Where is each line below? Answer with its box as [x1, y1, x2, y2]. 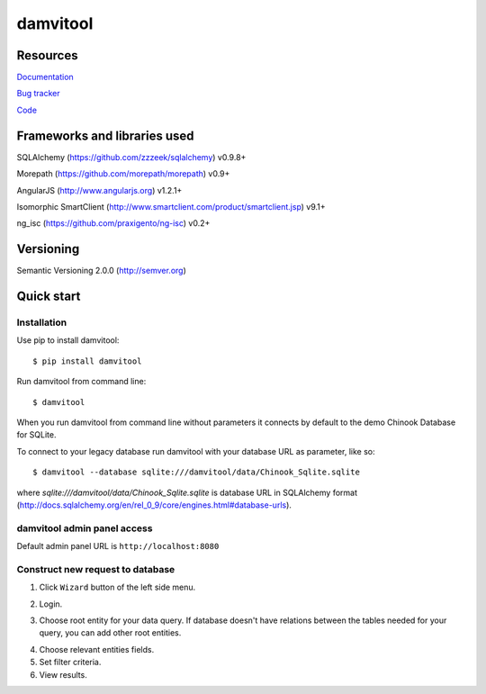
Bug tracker [16, 88, 60, 99]
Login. [39, 599, 63, 609]
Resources [16, 48, 78, 63]
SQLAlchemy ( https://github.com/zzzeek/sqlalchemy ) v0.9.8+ [16, 151, 247, 162]
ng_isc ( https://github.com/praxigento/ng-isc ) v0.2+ [16, 218, 211, 229]
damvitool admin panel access [16, 522, 153, 535]
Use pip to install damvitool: [16, 335, 120, 346]
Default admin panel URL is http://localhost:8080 [16, 541, 220, 552]
